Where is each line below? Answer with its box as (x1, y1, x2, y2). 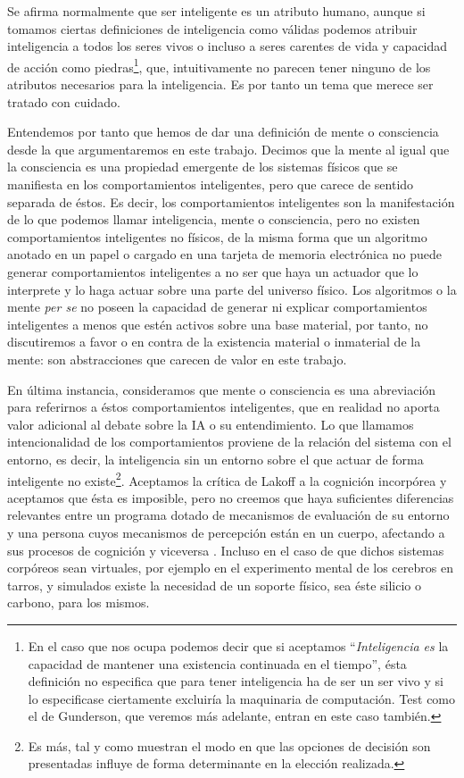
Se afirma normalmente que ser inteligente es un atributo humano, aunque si (7, 2, 426, 20)
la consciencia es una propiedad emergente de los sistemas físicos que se (7, 157, 398, 176)
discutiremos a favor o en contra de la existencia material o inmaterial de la (7, 332, 421, 351)
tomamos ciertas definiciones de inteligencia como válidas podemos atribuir (7, 19, 418, 38)
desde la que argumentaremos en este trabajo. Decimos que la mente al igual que (7, 139, 450, 158)
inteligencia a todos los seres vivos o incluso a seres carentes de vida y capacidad (7, 37, 448, 55)
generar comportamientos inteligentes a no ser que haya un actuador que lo (7, 262, 418, 280)
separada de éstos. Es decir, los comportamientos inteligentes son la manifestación (7, 192, 455, 211)
